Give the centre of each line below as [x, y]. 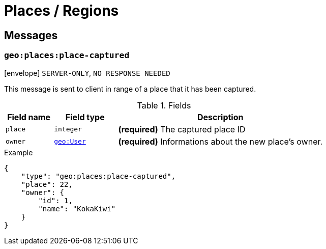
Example [19, 152]
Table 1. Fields [164, 105]
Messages [31, 35]
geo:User [70, 142]
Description [220, 117]
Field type [85, 117]
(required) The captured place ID [182, 129]
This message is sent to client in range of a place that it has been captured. [130, 89]
